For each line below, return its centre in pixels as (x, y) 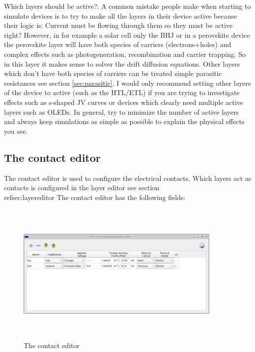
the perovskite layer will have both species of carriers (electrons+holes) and (118, 44)
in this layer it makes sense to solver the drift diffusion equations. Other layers (122, 63)
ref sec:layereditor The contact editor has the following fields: (95, 197)
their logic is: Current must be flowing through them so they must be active (118, 25)
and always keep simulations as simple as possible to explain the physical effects (124, 121)
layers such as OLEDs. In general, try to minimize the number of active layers (121, 112)
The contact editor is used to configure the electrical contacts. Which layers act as (128, 178)
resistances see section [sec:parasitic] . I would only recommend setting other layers (127, 83)
